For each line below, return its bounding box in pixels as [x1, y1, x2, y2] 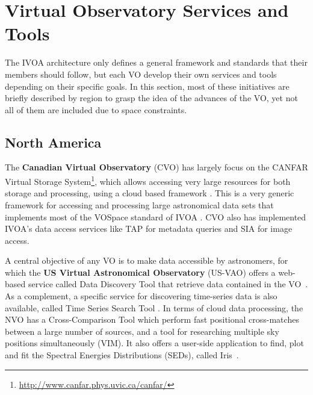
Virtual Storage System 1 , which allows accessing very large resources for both [5, 173, 291, 187]
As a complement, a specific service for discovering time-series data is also [5, 290, 277, 302]
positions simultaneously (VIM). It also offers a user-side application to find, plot [5, 337, 304, 349]
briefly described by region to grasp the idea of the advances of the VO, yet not [5, 92, 298, 104]
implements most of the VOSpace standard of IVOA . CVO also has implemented [5, 210, 306, 223]
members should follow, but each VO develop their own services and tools [5, 67, 277, 80]
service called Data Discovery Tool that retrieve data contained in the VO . [28, 278, 308, 290]
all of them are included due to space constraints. [5, 103, 187, 116]
